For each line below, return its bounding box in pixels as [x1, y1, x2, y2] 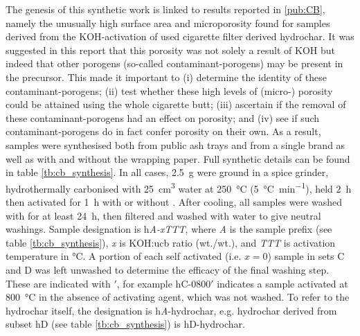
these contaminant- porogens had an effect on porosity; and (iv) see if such [6, 110, 320, 125]
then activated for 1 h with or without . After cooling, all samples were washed [6, 194, 343, 209]
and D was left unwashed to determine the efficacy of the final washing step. [6, 262, 330, 276]
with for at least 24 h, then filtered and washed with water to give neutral [6, 208, 321, 222]
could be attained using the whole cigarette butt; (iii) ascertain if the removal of [6, 97, 346, 112]
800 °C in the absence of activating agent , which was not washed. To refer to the [6, 290, 350, 304]
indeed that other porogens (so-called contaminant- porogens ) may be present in [6, 56, 343, 71]
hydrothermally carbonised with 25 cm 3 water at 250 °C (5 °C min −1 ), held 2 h [6, 179, 352, 195]
